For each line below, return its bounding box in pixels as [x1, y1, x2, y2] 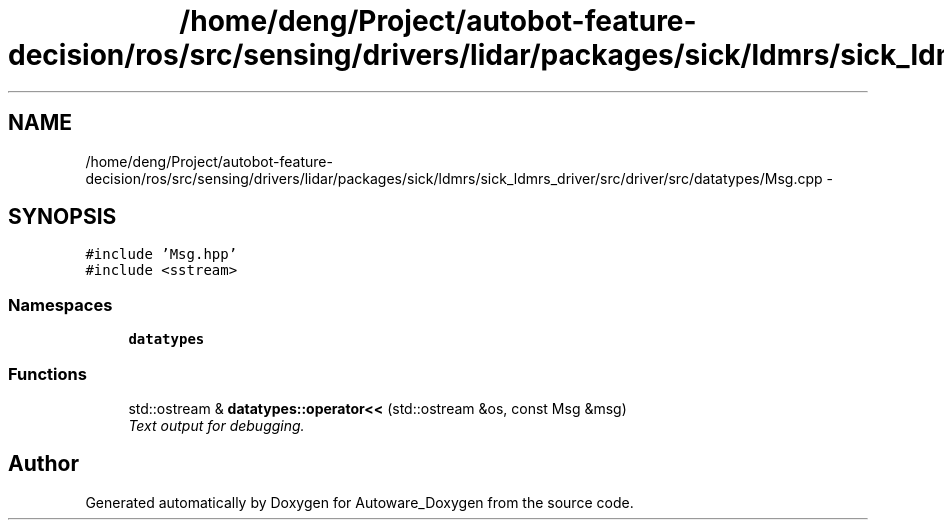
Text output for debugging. [128, 416, 305, 434]
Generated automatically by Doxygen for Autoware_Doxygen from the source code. [85, 493, 634, 511]
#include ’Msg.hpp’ [85, 246, 238, 263]
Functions [8, 363, 87, 384]
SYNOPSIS [8, 204, 117, 230]
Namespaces [8, 294, 113, 315]
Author [8, 451, 79, 477]
